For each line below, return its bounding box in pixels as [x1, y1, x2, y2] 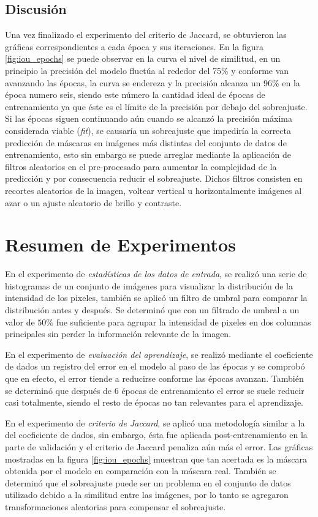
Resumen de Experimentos [5, 232, 236, 257]
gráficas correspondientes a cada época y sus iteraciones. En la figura [5, 40, 264, 53]
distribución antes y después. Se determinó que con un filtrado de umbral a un [5, 303, 300, 316]
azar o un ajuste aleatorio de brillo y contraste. [5, 196, 182, 209]
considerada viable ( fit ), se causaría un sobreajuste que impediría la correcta [5, 124, 291, 136]
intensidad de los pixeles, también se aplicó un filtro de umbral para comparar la [5, 291, 308, 304]
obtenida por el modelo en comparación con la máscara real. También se [5, 464, 276, 477]
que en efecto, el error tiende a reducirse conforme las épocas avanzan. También [5, 371, 304, 384]
